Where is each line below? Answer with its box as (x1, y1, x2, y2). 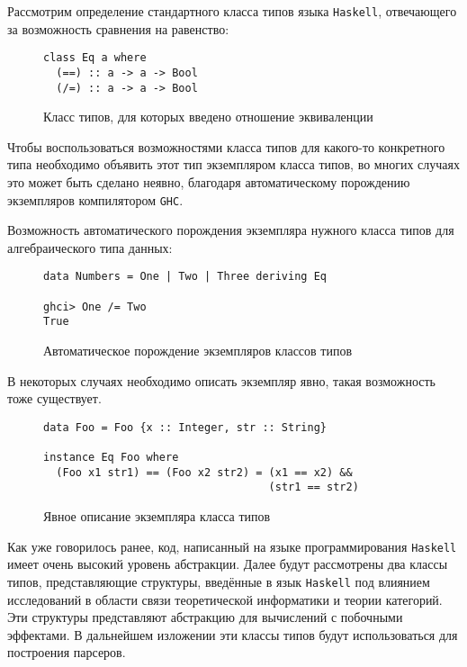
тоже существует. (7, 389, 102, 408)
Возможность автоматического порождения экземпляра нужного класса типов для (7, 221, 454, 239)
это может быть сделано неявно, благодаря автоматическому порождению (7, 173, 410, 191)
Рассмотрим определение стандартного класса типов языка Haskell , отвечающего (7, 2, 457, 20)
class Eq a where (43, 51, 147, 65)
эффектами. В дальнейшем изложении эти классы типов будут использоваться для (7, 625, 458, 644)
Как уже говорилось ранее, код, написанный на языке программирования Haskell (7, 536, 457, 555)
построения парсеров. (7, 643, 126, 662)
